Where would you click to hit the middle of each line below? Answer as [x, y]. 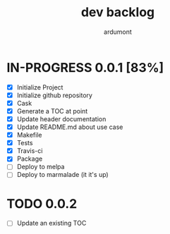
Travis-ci [30, 151]
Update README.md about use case [70, 127]
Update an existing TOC [51, 223]
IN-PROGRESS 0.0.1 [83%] [85, 67]
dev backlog [118, 12]
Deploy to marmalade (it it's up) [62, 175]
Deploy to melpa [41, 167]
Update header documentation [61, 119]
